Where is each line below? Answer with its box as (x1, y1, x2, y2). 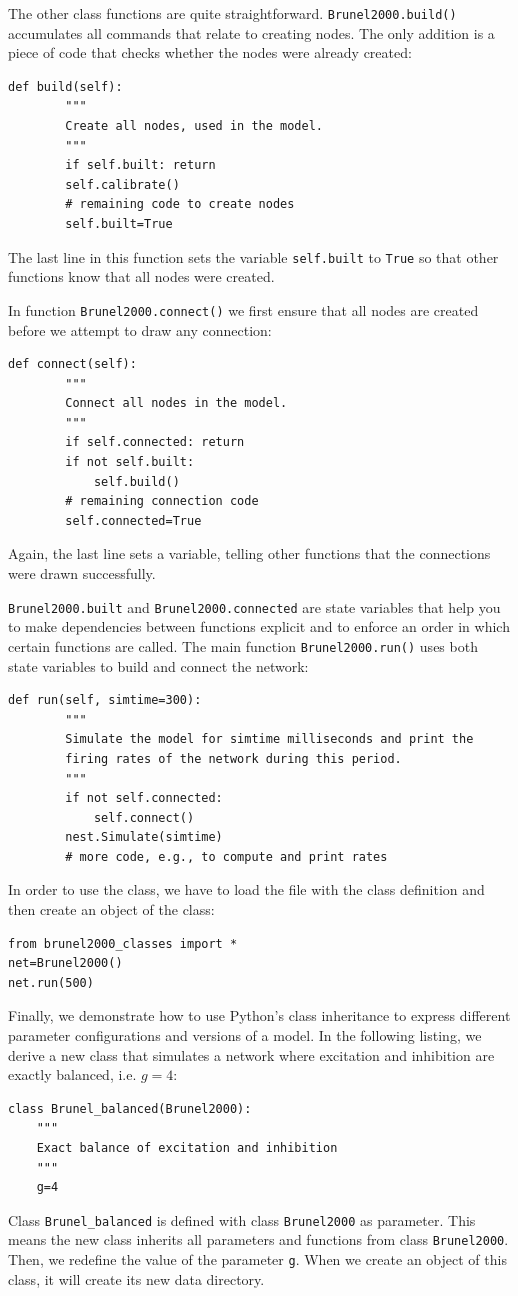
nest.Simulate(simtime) (65, 830, 223, 845)
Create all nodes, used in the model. (65, 119, 323, 134)
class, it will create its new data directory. (8, 1268, 265, 1289)
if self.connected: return (65, 435, 245, 450)
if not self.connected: (65, 791, 223, 806)
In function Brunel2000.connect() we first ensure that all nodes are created (8, 299, 479, 320)
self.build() (93, 474, 180, 489)
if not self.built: (65, 455, 195, 470)
